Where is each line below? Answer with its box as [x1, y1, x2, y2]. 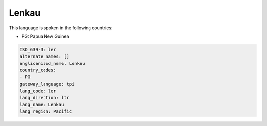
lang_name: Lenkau [19, 102, 64, 108]
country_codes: [19, 67, 56, 73]
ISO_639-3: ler [19, 47, 56, 52]
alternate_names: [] [19, 54, 69, 59]
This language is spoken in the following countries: [9, 25, 113, 31]
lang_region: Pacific [19, 109, 72, 114]
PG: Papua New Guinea [21, 33, 69, 39]
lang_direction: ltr [19, 95, 69, 100]
